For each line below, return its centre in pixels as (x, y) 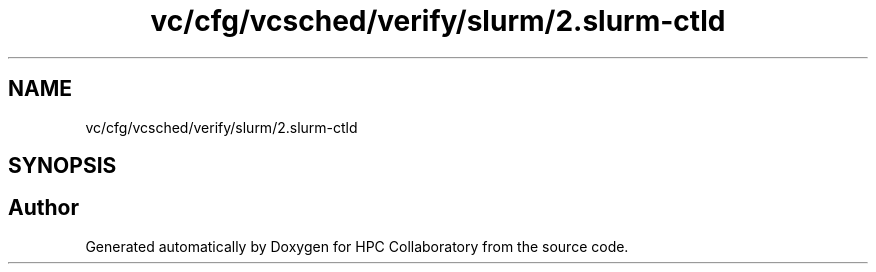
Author (43, 208)
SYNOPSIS (62, 166)
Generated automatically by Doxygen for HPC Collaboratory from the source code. (357, 246)
